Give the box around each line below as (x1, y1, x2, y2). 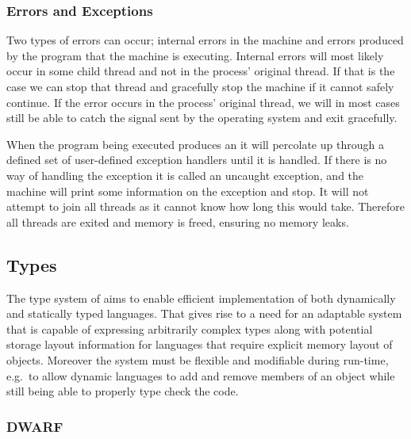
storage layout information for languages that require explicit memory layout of (6, 336, 393, 353)
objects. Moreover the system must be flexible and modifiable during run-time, (6, 351, 389, 368)
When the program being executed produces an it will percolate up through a (6, 136, 384, 152)
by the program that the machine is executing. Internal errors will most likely (6, 47, 384, 63)
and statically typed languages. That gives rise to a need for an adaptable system (6, 305, 402, 322)
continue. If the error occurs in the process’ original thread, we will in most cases (6, 94, 400, 110)
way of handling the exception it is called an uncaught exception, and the (6, 166, 364, 183)
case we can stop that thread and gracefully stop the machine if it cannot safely (6, 78, 394, 94)
